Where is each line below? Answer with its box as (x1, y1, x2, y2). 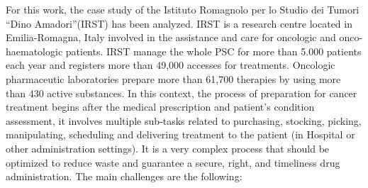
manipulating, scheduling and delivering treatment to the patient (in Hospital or (6, 127, 355, 142)
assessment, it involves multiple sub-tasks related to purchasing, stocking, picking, (6, 113, 362, 128)
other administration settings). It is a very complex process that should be (6, 140, 330, 155)
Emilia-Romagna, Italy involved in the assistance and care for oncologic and (6, 30, 336, 45)
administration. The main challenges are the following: (6, 169, 242, 184)
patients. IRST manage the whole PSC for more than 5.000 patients (65, 43, 362, 58)
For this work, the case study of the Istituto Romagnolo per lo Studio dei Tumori (6, 2, 359, 16)
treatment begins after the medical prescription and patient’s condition (6, 99, 315, 114)
